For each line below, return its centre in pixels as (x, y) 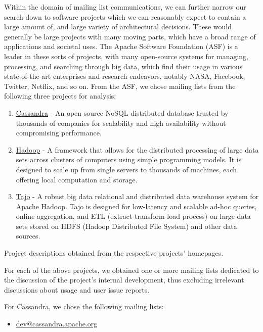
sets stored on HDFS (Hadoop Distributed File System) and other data (126, 226)
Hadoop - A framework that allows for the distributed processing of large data (137, 149)
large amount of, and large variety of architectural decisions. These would (118, 27)
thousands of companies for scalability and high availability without (121, 123)
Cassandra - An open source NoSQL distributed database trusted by (122, 112)
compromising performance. (59, 133)
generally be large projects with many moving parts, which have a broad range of (130, 36)
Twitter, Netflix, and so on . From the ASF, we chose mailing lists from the (120, 86)
